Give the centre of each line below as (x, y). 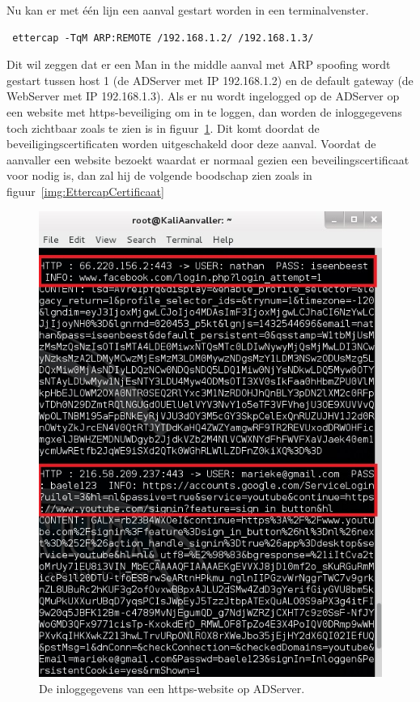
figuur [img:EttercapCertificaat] (85, 191)
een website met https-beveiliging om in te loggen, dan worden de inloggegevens (204, 111)
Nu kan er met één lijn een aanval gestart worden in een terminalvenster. (188, 10)
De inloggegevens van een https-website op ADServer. (172, 688)
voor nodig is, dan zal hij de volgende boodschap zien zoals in (159, 175)
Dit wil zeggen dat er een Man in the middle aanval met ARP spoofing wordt (199, 64)
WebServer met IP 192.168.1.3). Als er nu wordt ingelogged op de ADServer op (203, 96)
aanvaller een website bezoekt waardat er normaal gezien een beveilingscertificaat (208, 159)
